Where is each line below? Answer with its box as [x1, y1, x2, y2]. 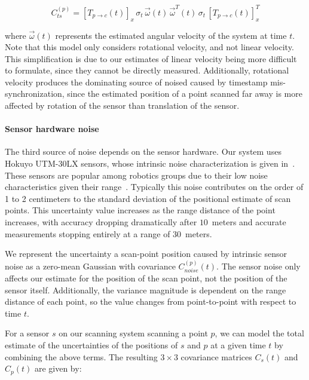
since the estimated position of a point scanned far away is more [67, 87, 302, 100]
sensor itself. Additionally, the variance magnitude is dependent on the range [5, 283, 286, 296]
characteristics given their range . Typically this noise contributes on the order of [5, 180, 304, 193]
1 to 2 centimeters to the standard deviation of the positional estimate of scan [5, 192, 291, 204]
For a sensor [5, 327, 50, 339]
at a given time [210, 339, 266, 351]
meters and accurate [212, 216, 286, 228]
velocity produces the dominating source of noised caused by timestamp [5, 75, 268, 88]
